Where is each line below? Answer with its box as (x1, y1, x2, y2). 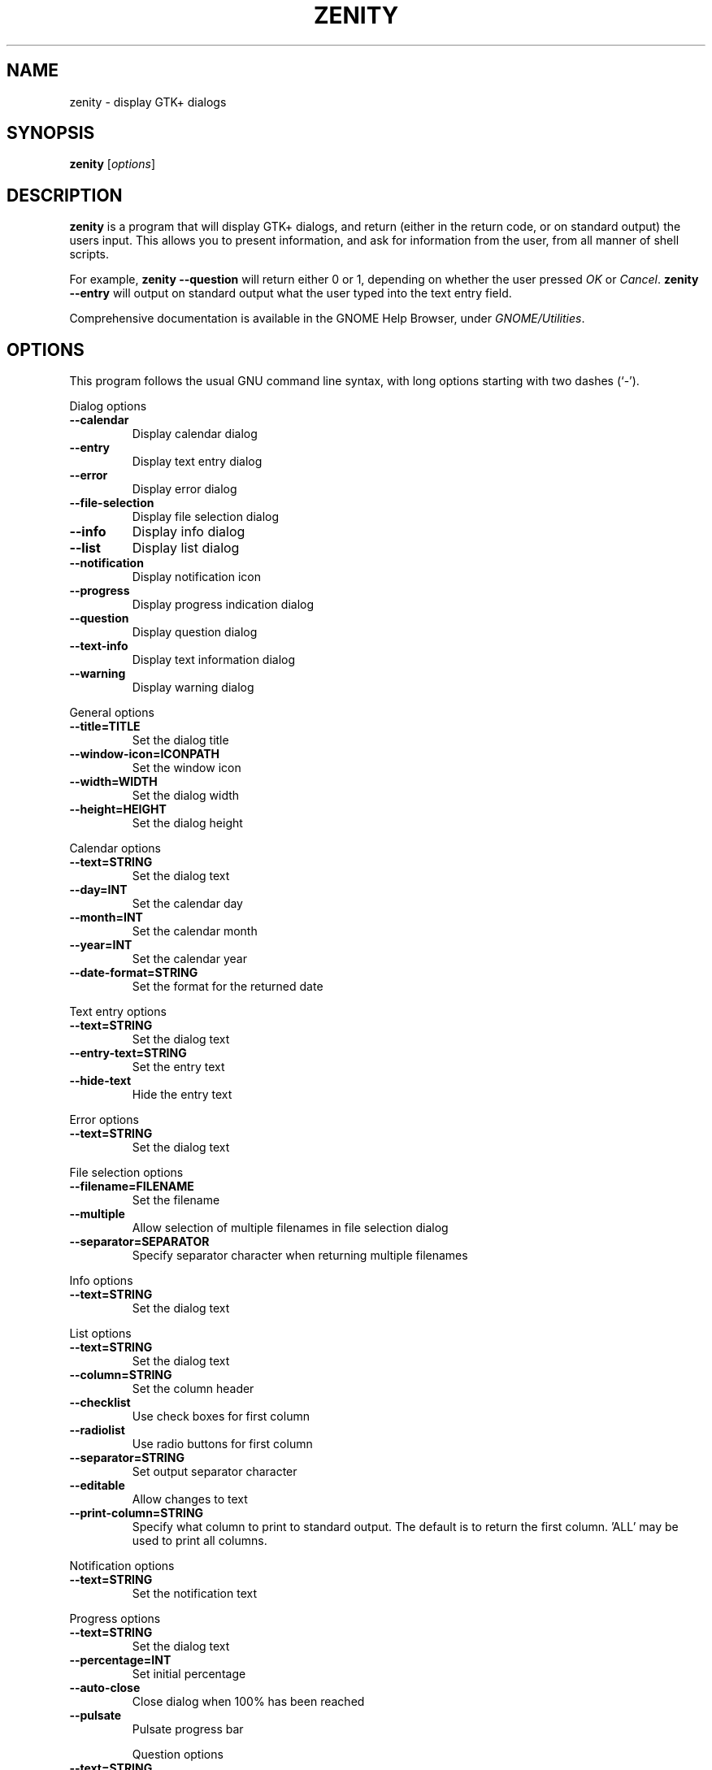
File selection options (69, 1165, 184, 1180)
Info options (69, 1273, 133, 1288)
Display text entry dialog (132, 454, 263, 469)
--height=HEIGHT (69, 802, 167, 817)
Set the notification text (132, 1586, 257, 1601)
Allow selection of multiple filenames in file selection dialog (132, 1221, 449, 1235)
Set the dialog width (132, 788, 240, 803)
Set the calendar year (132, 952, 247, 966)
